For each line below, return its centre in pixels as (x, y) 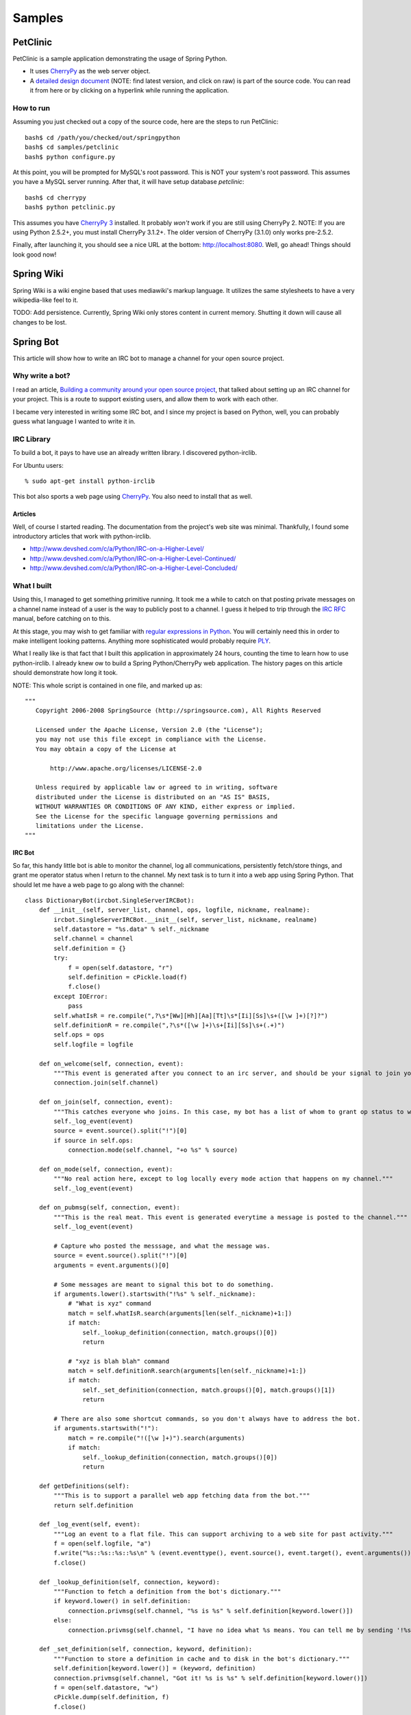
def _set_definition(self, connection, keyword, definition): (146, 1649)
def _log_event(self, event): (89, 1524)
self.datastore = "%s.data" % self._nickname (131, 929)
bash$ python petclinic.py (70, 207)
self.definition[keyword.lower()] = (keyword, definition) (155, 1668)
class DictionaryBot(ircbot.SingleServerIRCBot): (110, 900)
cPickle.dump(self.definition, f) (112, 1697)
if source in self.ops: (94, 1140)
